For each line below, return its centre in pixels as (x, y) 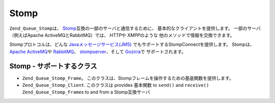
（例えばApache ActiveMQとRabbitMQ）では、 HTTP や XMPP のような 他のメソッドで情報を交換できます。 (122, 35)
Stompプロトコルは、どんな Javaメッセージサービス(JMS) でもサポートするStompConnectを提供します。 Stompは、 (132, 44)
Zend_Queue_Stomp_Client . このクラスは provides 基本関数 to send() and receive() (116, 85)
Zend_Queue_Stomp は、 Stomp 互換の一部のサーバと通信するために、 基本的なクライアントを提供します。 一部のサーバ (135, 28)
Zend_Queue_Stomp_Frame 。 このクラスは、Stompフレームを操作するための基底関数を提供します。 (128, 78)
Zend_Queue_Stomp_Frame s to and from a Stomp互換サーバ (86, 92)
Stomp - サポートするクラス (53, 66)
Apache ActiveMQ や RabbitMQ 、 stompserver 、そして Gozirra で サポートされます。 (98, 51)
